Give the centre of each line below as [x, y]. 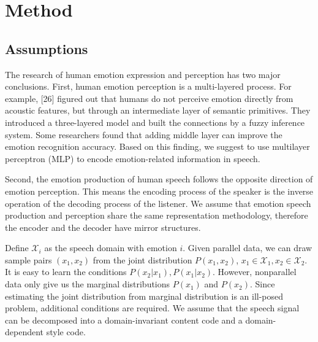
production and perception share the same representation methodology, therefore [157, 215]
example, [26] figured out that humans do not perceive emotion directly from [149, 98]
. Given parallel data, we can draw [248, 248]
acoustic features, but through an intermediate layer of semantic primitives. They [158, 110]
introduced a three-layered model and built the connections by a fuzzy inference [155, 122]
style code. [66, 332]
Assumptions [47, 48]
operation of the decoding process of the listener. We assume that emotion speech [158, 203]
